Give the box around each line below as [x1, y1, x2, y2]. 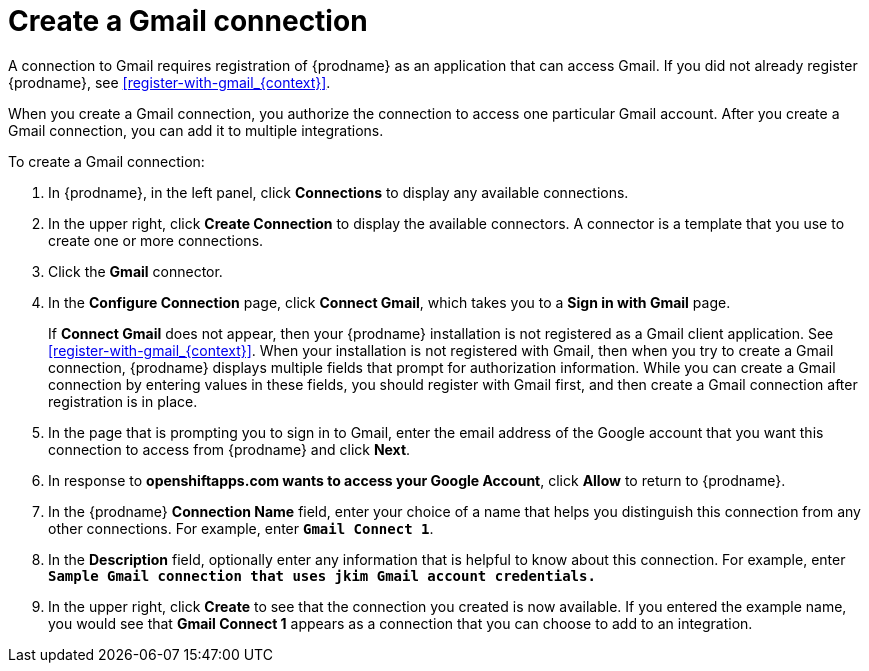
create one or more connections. [48, 231, 264, 249]
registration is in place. [48, 392, 198, 410]
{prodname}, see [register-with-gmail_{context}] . [8, 73, 331, 91]
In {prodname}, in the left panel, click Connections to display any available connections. [48, 183, 629, 201]
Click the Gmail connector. [48, 262, 223, 280]
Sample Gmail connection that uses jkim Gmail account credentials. [48, 567, 596, 584]
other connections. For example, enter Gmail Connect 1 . [48, 519, 434, 537]
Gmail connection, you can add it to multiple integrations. [8, 121, 384, 139]
